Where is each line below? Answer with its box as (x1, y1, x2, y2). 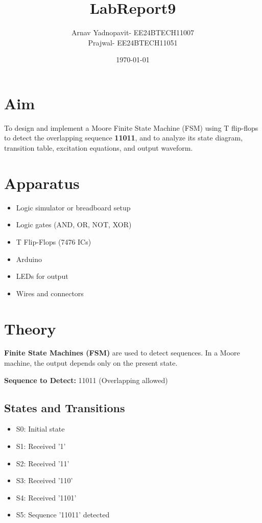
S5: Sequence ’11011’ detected (16, 509, 110, 520)
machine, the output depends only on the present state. (4, 358, 178, 368)
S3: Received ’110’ (16, 475, 73, 486)
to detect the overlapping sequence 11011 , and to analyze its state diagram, (4, 132, 243, 143)
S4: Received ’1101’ (16, 492, 77, 503)
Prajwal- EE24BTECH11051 (88, 37, 178, 47)
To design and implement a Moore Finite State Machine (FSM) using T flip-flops (4, 122, 258, 133)
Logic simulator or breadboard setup (16, 202, 131, 212)
